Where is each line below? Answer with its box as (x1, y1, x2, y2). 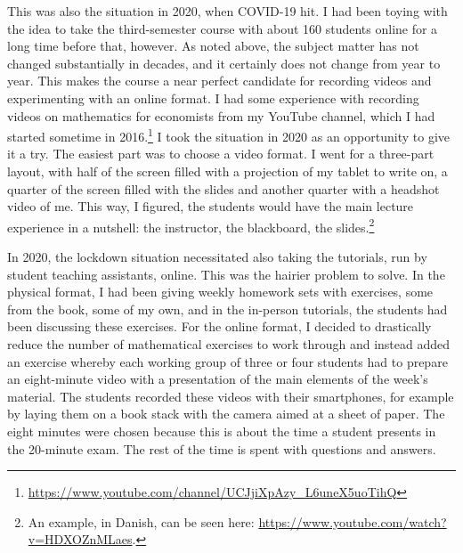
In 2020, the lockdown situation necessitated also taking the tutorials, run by (7, 248, 427, 266)
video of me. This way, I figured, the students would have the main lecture (7, 197, 414, 216)
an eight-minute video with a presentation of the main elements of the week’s (7, 370, 428, 388)
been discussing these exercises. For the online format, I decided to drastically (7, 317, 432, 336)
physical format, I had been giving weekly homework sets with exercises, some (7, 282, 434, 301)
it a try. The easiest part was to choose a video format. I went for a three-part (7, 144, 435, 163)
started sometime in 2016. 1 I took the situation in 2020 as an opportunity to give (7, 125, 451, 145)
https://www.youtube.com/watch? (258, 512, 447, 531)
